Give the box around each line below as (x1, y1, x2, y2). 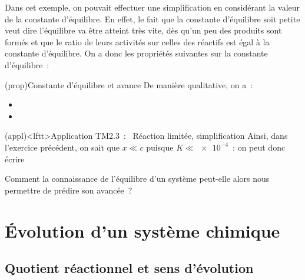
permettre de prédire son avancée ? (5, 184, 132, 196)
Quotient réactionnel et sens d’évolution (5, 259, 254, 277)
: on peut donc (233, 141, 286, 153)
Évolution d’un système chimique (5, 218, 280, 242)
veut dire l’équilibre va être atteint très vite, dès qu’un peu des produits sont (5, 24, 282, 36)
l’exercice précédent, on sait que (5, 141, 120, 153)
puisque (146, 141, 174, 153)
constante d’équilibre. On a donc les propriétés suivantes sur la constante (5, 47, 268, 59)
